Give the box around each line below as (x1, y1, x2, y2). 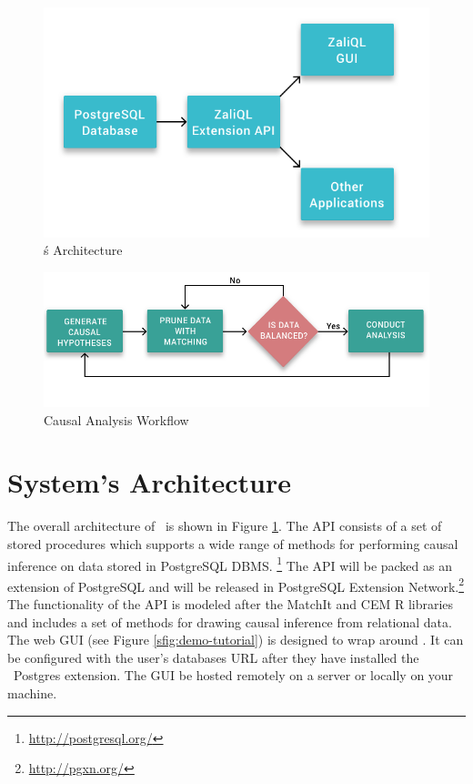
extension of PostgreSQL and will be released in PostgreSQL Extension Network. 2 (7, 574, 465, 596)
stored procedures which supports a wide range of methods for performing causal (7, 534, 458, 553)
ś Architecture (44, 240, 123, 260)
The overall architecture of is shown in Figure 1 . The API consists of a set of (7, 516, 442, 535)
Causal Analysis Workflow (44, 410, 189, 429)
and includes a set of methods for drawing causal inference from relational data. (7, 612, 452, 631)
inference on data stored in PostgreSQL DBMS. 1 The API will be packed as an (7, 553, 452, 575)
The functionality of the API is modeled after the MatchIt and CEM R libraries (7, 595, 454, 613)
